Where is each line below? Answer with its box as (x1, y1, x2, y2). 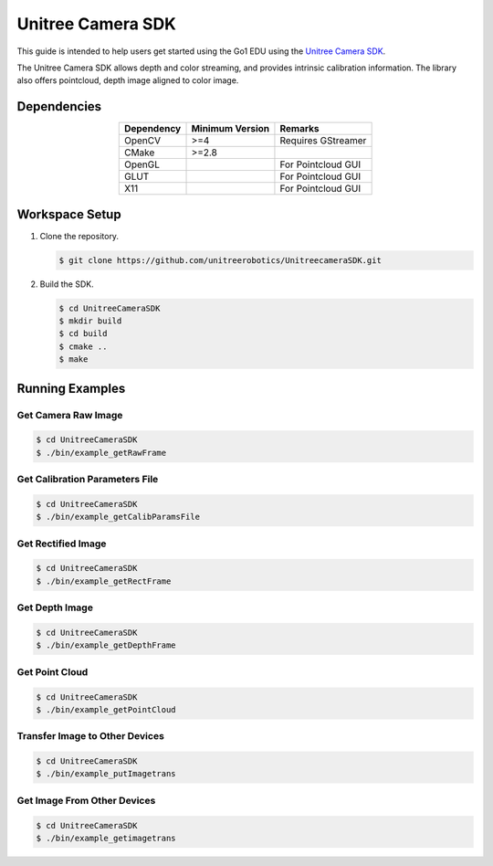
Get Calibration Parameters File (16, 473, 159, 486)
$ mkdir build (58, 316, 122, 326)
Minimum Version (191, 122, 269, 135)
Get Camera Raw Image (16, 408, 123, 421)
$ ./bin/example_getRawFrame (36, 448, 167, 458)
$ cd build (58, 329, 108, 339)
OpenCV (123, 134, 162, 147)
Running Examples (16, 380, 126, 396)
